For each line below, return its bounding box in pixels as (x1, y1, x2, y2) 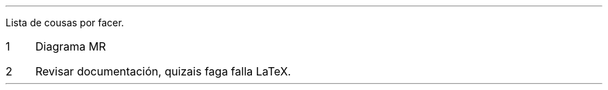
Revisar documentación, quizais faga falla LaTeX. (35, 64, 292, 78)
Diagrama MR (35, 39, 106, 53)
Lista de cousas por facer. (6, 17, 124, 28)
